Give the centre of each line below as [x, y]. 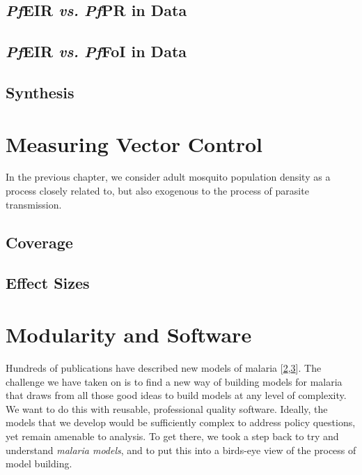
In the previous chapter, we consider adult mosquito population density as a [168, 177]
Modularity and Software [129, 334]
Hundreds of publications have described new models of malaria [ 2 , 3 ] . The [164, 367]
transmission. [34, 204]
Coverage [39, 242]
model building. [39, 463]
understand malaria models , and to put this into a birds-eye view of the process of [181, 450]
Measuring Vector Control [134, 143]
